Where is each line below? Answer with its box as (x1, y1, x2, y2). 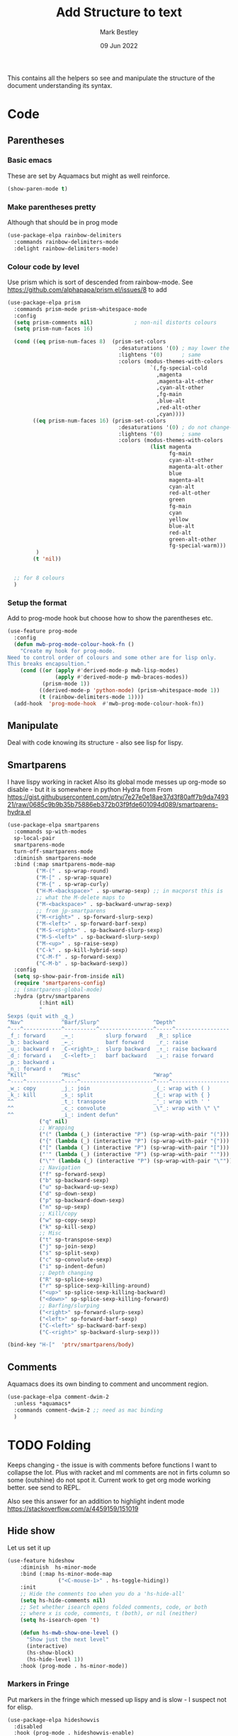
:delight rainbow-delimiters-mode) (13, 245, 119, 252)
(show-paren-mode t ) (7, 185, 69, 192)
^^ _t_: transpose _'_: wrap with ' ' (7, 1098, 211, 1105)
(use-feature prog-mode (7, 628, 78, 635)
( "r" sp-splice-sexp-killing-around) (38, 1283, 151, 1290)
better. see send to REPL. (7, 1483, 81, 1492)
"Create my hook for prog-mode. (20, 647, 115, 654)
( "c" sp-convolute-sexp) (38, 1256, 113, 1263)
